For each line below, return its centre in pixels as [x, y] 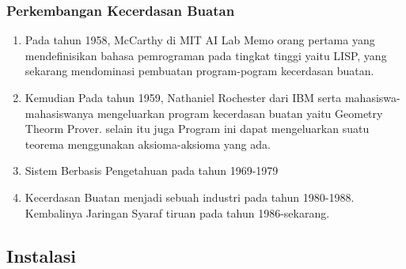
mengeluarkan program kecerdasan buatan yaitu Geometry [240, 113]
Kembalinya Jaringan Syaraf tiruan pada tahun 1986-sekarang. [177, 212]
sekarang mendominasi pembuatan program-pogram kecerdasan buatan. [199, 71]
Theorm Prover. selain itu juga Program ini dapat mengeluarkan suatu [197, 129]
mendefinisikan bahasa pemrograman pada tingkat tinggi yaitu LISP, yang [206, 55]
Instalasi [41, 255]
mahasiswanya [59, 113]
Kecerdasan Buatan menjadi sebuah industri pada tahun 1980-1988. [190, 197]
